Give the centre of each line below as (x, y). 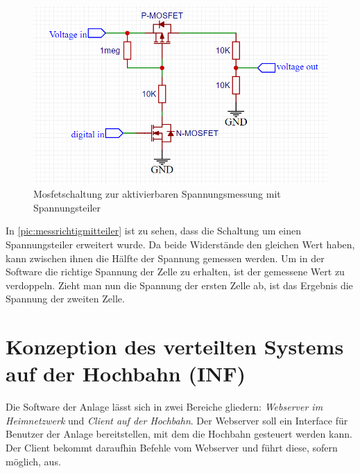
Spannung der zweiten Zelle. (65, 299)
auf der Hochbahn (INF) (126, 373)
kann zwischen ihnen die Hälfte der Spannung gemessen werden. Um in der (165, 258)
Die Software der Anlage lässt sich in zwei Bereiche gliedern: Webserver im (164, 407)
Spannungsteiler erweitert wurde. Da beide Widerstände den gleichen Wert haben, (180, 244)
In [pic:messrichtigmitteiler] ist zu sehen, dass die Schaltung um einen (153, 231)
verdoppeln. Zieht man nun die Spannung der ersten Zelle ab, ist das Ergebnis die (179, 285)
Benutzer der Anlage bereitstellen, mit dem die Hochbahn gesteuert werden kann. (179, 434)
